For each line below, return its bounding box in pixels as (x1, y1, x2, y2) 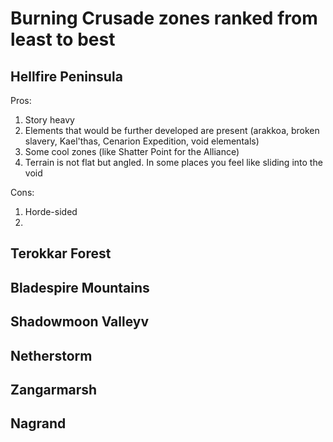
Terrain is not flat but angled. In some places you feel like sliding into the (24, 157, 323, 168)
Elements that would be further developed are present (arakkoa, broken (24, 125, 320, 136)
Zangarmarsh (10, 381, 98, 398)
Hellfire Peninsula (10, 68, 123, 85)
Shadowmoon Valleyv (10, 313, 150, 331)
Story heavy (24, 114, 75, 126)
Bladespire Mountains (10, 279, 150, 296)
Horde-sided (24, 206, 78, 217)
